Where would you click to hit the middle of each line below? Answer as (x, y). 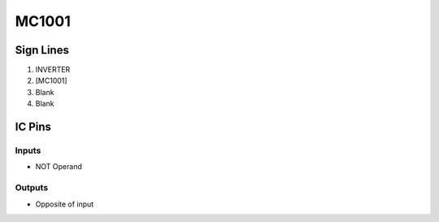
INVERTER (53, 70)
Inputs (28, 150)
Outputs (32, 188)
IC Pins (33, 127)
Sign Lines (42, 50)
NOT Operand (59, 167)
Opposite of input (65, 204)
